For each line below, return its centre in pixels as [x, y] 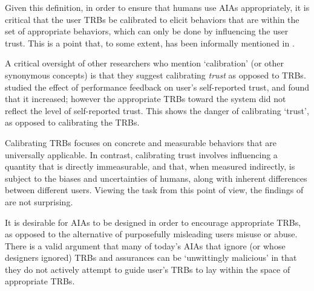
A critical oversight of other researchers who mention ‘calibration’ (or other [145, 63]
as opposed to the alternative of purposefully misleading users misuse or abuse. [151, 234]
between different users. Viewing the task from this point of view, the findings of [154, 190]
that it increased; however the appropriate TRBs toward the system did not [146, 99]
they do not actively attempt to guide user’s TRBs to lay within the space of [148, 269]
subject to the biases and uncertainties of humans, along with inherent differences [156, 178]
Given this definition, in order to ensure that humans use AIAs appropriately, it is [157, 7]
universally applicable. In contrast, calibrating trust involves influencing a [141, 154]
